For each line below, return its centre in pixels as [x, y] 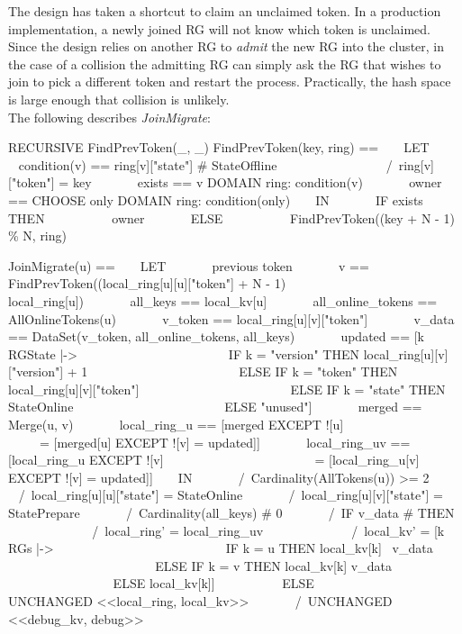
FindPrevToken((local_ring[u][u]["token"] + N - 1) [147, 283]
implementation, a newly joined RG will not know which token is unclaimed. [219, 28]
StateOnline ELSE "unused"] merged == [215, 407]
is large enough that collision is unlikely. [119, 99]
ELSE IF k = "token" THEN [318, 371]
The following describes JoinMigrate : [109, 117]
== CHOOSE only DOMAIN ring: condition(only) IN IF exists [216, 199]
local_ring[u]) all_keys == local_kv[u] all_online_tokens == [223, 300]
